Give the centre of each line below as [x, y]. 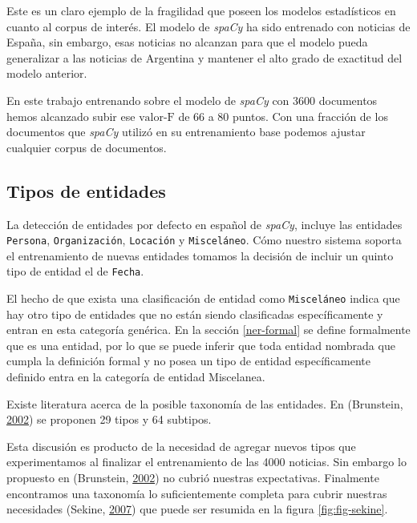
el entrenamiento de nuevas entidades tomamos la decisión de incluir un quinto [200, 255]
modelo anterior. [47, 73]
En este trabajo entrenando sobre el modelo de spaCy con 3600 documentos [192, 100]
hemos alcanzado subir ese [71, 116]
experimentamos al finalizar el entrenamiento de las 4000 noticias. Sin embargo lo [206, 462]
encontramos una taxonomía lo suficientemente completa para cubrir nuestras [197, 493]
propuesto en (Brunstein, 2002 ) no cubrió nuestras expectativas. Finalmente [193, 478]
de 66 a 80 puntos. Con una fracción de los [283, 116]
